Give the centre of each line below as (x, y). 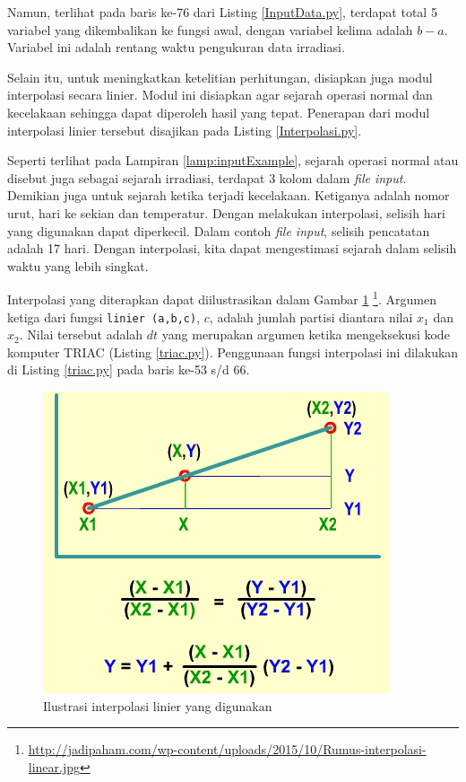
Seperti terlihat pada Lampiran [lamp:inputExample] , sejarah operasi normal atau (233, 160)
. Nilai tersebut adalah (81, 334)
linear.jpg (54, 766)
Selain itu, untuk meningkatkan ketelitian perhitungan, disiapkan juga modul (220, 77)
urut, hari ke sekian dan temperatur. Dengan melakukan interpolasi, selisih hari (226, 212)
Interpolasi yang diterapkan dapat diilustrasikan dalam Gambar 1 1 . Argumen (222, 298)
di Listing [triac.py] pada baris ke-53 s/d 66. (129, 369)
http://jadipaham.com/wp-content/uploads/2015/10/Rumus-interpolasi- (227, 749)
